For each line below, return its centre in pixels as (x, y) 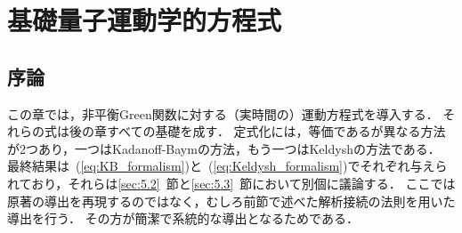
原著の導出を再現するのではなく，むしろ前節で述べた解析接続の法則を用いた (231, 201)
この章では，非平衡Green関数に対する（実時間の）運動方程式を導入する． (223, 113)
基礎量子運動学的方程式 (145, 20)
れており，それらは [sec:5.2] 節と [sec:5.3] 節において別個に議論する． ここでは (231, 183)
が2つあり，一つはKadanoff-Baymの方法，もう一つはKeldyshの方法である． (224, 148)
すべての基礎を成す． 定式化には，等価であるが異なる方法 (276, 131)
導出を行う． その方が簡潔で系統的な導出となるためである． (183, 218)
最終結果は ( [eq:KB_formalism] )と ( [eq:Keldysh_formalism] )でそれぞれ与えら (227, 166)
